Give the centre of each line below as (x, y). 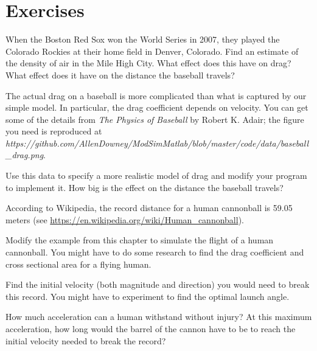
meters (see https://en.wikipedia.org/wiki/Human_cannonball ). (125, 219)
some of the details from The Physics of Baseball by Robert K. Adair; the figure (155, 119)
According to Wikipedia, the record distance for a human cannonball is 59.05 (149, 208)
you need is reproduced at (54, 131)
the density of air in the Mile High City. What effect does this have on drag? (148, 63)
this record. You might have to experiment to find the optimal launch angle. (148, 296)
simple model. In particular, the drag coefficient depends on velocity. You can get (157, 107)
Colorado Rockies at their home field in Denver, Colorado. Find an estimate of (152, 51)
